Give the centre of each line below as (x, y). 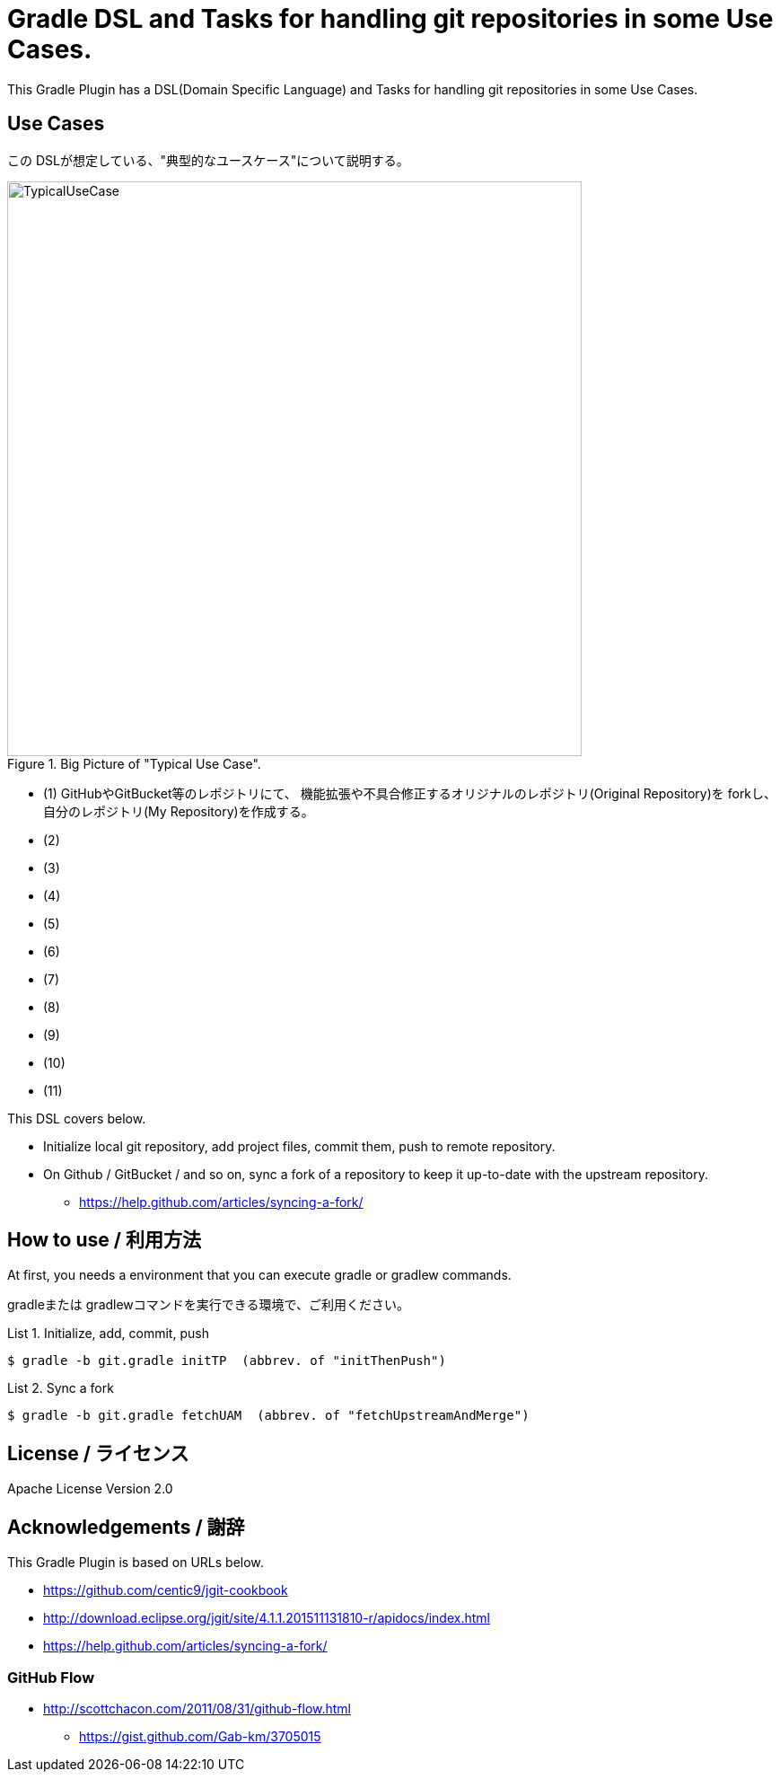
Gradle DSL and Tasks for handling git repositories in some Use (390, 19)
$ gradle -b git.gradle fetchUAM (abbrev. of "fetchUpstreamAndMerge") (268, 1416)
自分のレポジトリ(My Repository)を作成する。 (179, 811)
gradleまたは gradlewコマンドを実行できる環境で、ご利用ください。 (208, 1305)
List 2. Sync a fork (61, 1388)
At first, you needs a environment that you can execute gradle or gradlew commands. (259, 1275)
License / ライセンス (98, 1453)
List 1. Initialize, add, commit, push (108, 1334)
